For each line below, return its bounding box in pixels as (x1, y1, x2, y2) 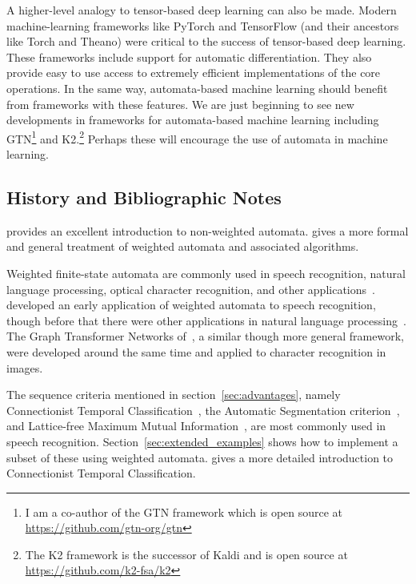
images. (6, 359, 43, 376)
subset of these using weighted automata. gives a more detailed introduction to (6, 449, 394, 465)
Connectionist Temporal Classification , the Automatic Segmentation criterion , (6, 401, 400, 418)
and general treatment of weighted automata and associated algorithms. (6, 238, 359, 255)
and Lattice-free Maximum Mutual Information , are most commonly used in (6, 417, 386, 434)
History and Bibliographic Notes (6, 184, 282, 209)
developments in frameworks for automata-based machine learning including (6, 111, 379, 128)
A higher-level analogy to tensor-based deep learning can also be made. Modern (6, 2, 397, 18)
